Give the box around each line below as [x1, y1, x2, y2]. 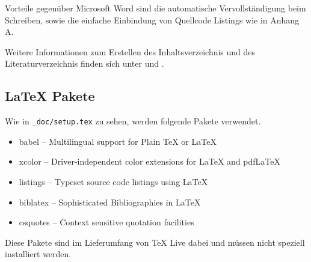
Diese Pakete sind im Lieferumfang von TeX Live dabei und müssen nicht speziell [5, 236, 305, 248]
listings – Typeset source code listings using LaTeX [19, 175, 208, 188]
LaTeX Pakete [5, 87, 95, 105]
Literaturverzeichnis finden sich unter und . [5, 57, 164, 70]
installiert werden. [5, 248, 72, 260]
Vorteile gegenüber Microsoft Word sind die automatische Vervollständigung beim [5, 2, 306, 14]
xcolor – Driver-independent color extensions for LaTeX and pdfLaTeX [19, 155, 280, 168]
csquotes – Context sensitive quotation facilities [19, 216, 194, 228]
